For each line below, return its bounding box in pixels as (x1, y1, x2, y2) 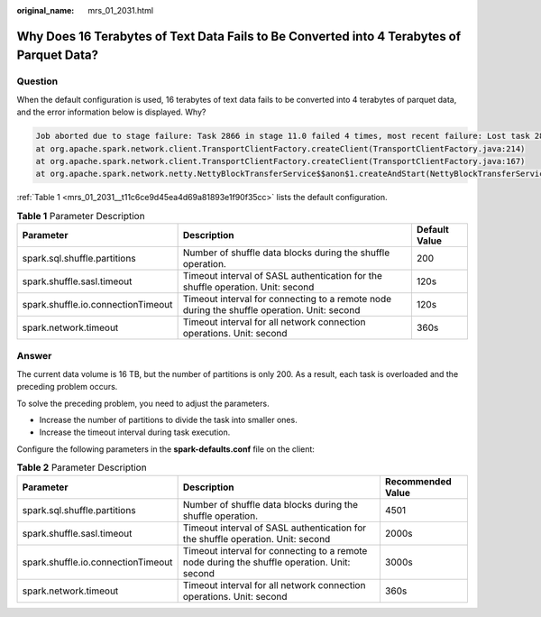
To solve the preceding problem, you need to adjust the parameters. (16, 398, 270, 409)
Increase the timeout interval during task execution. (39, 427, 231, 437)
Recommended (384, 474, 453, 487)
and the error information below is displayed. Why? (16, 106, 206, 117)
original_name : (16, 5, 75, 15)
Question (16, 75, 59, 87)
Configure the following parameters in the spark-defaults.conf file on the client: (16, 443, 316, 455)
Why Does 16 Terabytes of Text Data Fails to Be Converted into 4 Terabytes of (16, 28, 462, 44)
